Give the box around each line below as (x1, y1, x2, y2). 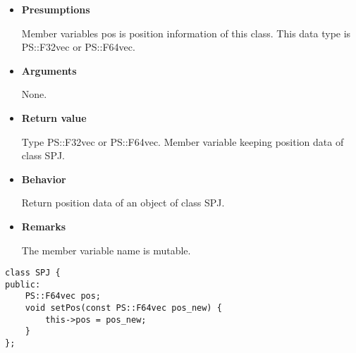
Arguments (21, 63, 77, 78)
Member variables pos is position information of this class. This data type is (21, 25, 351, 40)
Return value (21, 110, 87, 125)
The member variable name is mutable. (21, 242, 191, 257)
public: (5, 279, 41, 290)
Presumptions (21, 2, 90, 16)
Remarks (21, 218, 66, 233)
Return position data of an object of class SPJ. (21, 195, 225, 210)
